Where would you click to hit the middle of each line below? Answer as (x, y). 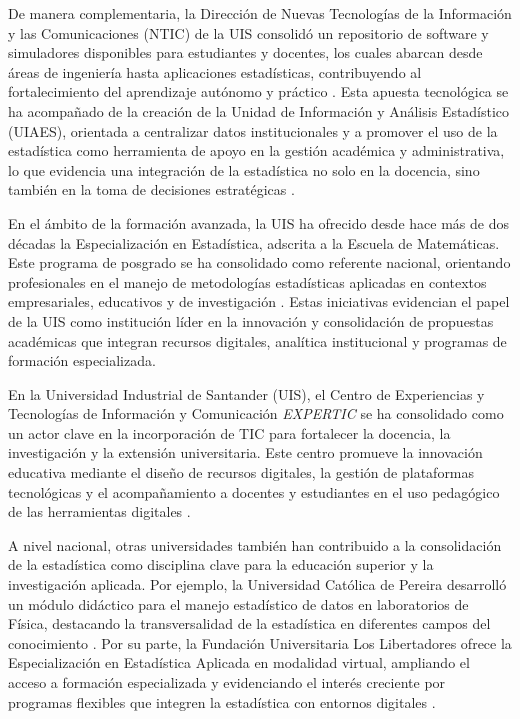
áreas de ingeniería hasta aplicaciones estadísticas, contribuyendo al (215, 71)
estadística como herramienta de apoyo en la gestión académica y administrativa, (256, 150)
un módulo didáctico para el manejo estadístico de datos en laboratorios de (238, 603)
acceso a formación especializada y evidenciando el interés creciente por (227, 682)
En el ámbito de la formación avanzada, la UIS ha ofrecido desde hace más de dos (258, 222)
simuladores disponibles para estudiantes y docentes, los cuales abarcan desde (245, 52)
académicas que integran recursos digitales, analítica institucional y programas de (257, 340)
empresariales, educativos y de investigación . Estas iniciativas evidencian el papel (259, 301)
